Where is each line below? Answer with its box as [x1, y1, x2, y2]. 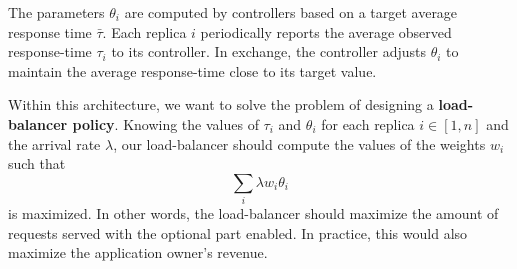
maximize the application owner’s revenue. [8, 242, 268, 263]
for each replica [321, 113, 415, 134]
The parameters [8, 2, 105, 22]
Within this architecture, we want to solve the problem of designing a [8, 94, 434, 115]
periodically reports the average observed [200, 21, 452, 42]
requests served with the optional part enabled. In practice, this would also [8, 222, 468, 243]
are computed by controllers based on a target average [124, 2, 458, 22]
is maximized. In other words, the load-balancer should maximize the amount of [8, 203, 499, 224]
